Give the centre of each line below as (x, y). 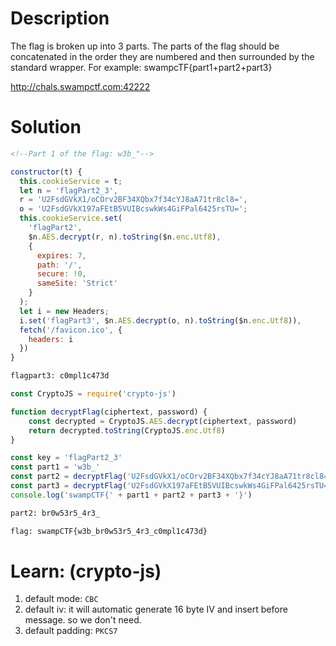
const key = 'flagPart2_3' (66, 458)
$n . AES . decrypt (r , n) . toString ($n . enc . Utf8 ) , (125, 237)
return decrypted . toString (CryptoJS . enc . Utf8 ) (127, 430)
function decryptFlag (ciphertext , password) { (109, 412)
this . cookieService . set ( (71, 218)
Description (60, 18)
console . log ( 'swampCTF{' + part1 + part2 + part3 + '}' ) (131, 495)
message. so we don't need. (83, 620)
